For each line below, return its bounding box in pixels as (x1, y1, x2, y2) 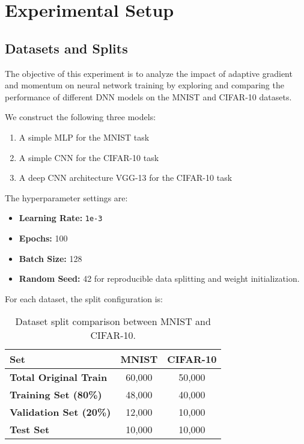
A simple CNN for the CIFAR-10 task (19, 151, 159, 163)
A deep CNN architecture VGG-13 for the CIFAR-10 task (19, 171, 233, 184)
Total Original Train (10, 370, 108, 385)
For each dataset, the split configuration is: (5, 292, 163, 305)
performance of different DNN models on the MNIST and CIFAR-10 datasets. (5, 90, 292, 103)
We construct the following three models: (5, 111, 156, 123)
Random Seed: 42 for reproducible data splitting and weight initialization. (19, 272, 300, 285)
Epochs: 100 (19, 231, 68, 244)
